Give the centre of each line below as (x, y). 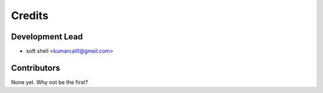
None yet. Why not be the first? (50, 82)
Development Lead (47, 37)
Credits (30, 15)
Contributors (36, 68)
